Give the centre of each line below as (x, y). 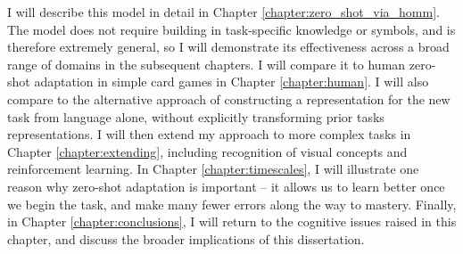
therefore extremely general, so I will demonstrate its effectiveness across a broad (228, 47)
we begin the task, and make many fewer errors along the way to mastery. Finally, (232, 204)
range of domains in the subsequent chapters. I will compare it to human (207, 64)
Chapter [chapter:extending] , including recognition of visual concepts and (207, 151)
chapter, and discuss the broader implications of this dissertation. (186, 238)
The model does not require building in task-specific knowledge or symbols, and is (231, 29)
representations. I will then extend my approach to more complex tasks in (209, 134)
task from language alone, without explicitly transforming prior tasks (196, 116)
